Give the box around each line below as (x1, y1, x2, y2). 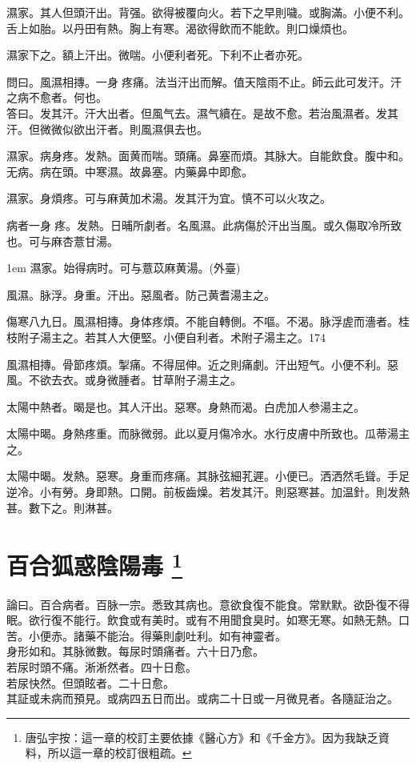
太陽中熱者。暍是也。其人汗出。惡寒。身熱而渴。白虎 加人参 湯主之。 (6, 398, 365, 415)
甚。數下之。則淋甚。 (6, 499, 118, 515)
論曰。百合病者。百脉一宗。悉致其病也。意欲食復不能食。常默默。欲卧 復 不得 (6, 596, 410, 612)
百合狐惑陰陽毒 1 (6, 546, 183, 582)
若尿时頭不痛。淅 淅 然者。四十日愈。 (6, 659, 197, 676)
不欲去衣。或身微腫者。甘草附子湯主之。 (28, 371, 242, 388)
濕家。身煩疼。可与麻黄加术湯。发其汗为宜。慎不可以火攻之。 (6, 190, 331, 207)
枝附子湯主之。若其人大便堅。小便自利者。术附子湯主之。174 (6, 328, 326, 345)
